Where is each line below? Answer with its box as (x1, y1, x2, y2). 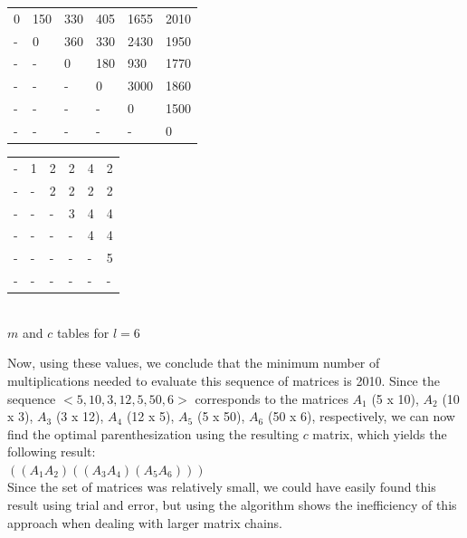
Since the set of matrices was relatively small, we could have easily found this (7, 477, 436, 496)
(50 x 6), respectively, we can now (267, 407, 455, 426)
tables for (56, 322, 110, 341)
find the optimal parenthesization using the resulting (7, 424, 299, 443)
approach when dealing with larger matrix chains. (7, 513, 282, 532)
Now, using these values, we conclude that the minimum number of (7, 353, 380, 372)
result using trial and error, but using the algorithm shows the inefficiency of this (7, 495, 457, 514)
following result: (7, 442, 96, 461)
